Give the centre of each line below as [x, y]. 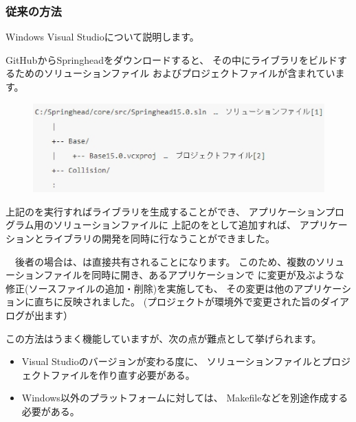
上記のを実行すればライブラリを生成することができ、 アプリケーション [165, 211]
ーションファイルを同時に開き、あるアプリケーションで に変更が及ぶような [175, 275]
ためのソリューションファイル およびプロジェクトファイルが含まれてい [175, 73]
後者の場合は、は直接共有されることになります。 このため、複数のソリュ [180, 261]
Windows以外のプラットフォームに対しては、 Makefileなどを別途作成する [185, 398]
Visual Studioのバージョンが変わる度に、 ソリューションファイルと [171, 361]
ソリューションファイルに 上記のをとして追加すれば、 [175, 225]
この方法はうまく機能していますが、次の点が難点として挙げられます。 [164, 338]
